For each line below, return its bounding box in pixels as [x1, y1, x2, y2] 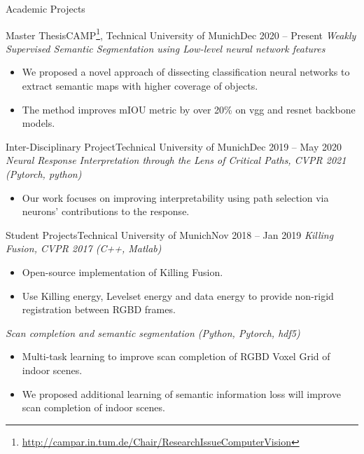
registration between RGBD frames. [22, 302, 176, 317]
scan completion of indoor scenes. [22, 400, 165, 415]
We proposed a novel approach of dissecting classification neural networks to [22, 64, 350, 79]
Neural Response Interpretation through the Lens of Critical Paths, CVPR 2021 [6, 153, 346, 167]
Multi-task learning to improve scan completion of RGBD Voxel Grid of [22, 349, 330, 364]
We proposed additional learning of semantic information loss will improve [22, 386, 341, 401]
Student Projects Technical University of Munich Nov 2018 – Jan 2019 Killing [6, 227, 334, 242]
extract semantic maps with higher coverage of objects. [22, 78, 258, 93]
